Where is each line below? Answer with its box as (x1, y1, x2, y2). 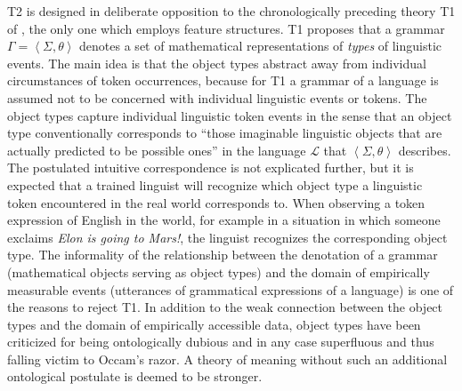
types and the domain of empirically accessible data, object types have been (7, 315, 421, 333)
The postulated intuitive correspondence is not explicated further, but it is (7, 158, 414, 177)
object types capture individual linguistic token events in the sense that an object (7, 106, 452, 124)
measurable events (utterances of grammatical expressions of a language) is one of (7, 280, 454, 299)
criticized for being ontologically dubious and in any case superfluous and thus (7, 332, 434, 351)
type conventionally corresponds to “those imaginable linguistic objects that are (7, 124, 442, 142)
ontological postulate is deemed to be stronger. (7, 367, 263, 386)
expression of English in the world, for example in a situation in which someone (7, 211, 441, 229)
